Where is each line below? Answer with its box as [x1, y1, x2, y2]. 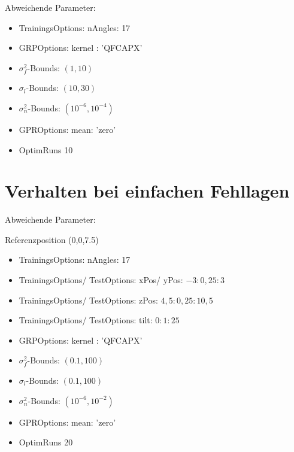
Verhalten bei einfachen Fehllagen [5, 178, 290, 203]
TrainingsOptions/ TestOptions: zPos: [19, 293, 158, 306]
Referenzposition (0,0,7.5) [5, 233, 99, 245]
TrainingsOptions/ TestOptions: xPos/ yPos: [19, 274, 183, 286]
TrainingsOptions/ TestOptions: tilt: [19, 314, 153, 326]
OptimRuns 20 [19, 436, 73, 448]
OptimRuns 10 [19, 143, 73, 156]
